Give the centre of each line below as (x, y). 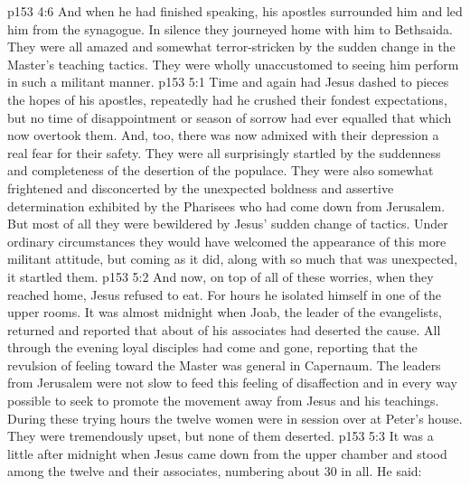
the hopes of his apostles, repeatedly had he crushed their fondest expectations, (227, 99)
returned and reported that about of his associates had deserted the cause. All (224, 329)
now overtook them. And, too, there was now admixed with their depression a (223, 135)
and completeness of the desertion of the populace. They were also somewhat (221, 170)
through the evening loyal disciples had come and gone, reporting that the (212, 347)
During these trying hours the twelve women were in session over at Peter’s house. (235, 418)
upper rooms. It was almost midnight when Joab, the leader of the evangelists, (225, 312)
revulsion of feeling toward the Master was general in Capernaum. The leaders (224, 364)
